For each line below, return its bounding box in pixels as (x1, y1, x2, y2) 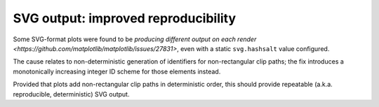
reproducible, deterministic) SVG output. (13, 90, 130, 98)
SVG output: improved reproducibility (13, 10, 237, 26)
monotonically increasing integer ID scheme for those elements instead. (13, 67, 221, 76)
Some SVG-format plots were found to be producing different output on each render (13, 35, 257, 43)
